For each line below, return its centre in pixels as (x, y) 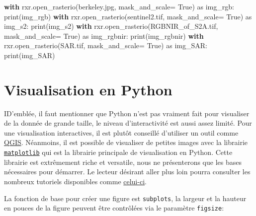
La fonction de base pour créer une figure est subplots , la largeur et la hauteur (125, 198)
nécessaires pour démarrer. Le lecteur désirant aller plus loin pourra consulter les (127, 172)
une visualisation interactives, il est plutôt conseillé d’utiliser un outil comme (121, 132)
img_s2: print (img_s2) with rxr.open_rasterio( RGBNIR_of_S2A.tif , (111, 26)
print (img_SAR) (30, 55)
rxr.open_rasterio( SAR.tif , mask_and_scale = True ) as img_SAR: (106, 45)
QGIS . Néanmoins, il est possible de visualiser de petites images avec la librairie (126, 142)
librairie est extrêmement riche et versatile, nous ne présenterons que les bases (123, 162)
